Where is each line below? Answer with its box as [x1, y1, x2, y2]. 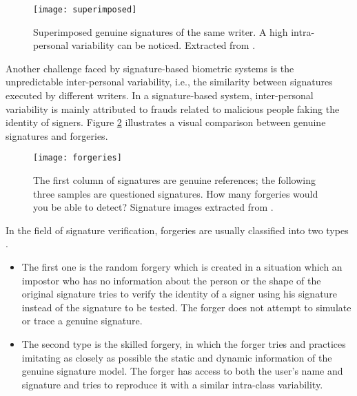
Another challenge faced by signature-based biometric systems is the [6, 61, 294, 75]
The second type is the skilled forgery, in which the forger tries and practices [21, 337, 346, 351]
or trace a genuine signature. [21, 313, 143, 328]
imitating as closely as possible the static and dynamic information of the [21, 350, 332, 364]
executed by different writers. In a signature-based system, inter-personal [6, 88, 314, 103]
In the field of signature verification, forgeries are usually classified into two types [6, 222, 349, 237]
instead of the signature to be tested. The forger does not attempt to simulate [21, 300, 351, 314]
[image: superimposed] [33, 5, 137, 14]
